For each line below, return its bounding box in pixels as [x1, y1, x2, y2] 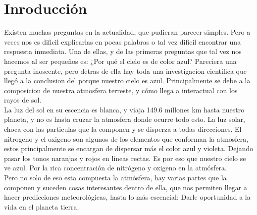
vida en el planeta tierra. [4, 201, 79, 212]
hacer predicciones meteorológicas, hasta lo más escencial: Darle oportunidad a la [4, 192, 251, 202]
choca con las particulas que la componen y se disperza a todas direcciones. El [4, 124, 242, 134]
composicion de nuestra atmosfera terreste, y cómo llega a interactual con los [4, 85, 238, 95]
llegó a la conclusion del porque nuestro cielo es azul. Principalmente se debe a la [4, 75, 251, 86]
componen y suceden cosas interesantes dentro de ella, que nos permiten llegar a [4, 182, 247, 192]
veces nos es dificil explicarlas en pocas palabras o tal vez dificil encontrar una [4, 36, 241, 47]
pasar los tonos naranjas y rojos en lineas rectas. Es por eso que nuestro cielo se [4, 153, 246, 163]
